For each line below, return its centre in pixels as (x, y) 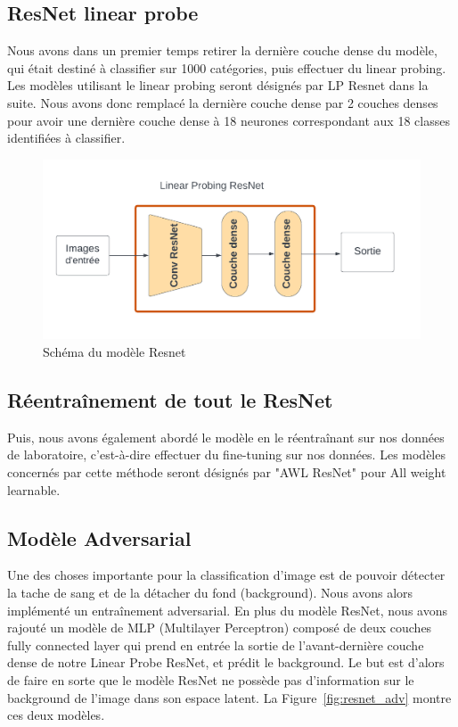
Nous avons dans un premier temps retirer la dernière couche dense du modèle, (222, 50)
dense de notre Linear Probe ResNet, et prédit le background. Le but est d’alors (226, 662)
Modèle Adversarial (99, 537)
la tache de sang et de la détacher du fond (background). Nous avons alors (210, 592)
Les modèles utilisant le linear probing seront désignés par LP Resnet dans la (218, 85)
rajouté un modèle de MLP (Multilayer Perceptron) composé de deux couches (220, 628)
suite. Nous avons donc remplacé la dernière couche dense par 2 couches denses (223, 102)
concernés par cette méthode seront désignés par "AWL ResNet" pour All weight (227, 471)
